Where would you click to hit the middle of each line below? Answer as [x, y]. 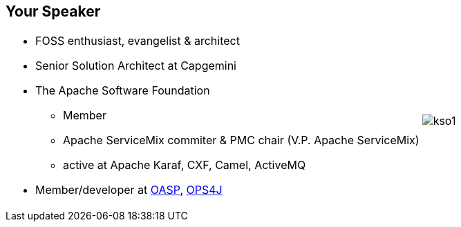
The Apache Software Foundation [123, 91]
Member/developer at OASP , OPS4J [129, 190]
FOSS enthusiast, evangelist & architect [138, 41]
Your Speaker [53, 11]
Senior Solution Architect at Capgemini [136, 66]
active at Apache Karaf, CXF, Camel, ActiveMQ [185, 165]
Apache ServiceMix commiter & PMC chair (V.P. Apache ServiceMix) [241, 140]
